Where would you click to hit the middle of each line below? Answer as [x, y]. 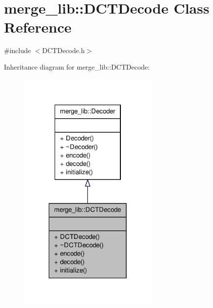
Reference [38, 27]
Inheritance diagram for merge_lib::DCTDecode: [77, 66]
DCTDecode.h [63, 50]
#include [18, 50]
